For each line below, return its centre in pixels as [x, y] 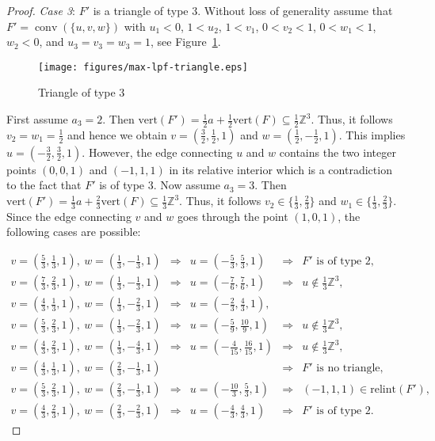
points [21, 169]
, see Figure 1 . [186, 42]
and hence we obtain [117, 134]
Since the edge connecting [69, 216]
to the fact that [44, 185]
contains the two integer [338, 152]
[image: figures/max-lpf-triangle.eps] [143, 67]
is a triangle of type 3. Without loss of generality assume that [243, 10]
